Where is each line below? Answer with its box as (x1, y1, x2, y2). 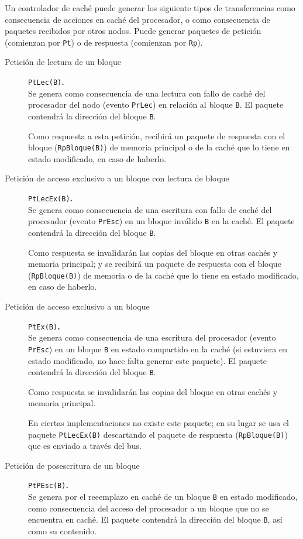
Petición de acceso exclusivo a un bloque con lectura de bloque (5, 172, 229, 184)
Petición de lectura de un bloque (5, 56, 121, 68)
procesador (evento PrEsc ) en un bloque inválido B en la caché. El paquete (28, 215, 295, 227)
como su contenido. (28, 524, 97, 537)
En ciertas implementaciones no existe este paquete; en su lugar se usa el (28, 416, 290, 428)
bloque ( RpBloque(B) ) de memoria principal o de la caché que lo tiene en (28, 141, 290, 153)
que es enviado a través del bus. (28, 440, 142, 452)
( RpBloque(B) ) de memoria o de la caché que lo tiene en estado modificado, (28, 269, 299, 281)
